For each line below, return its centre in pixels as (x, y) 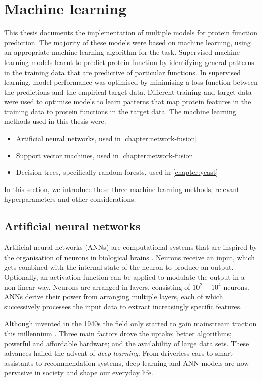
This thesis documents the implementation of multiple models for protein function (131, 33)
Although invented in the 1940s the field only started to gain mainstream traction (130, 323)
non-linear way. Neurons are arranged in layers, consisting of (97, 287)
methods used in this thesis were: (55, 121)
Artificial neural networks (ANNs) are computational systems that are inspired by (131, 247)
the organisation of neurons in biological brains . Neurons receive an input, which (129, 257)
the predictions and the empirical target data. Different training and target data (128, 91)
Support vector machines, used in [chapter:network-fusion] (106, 155)
